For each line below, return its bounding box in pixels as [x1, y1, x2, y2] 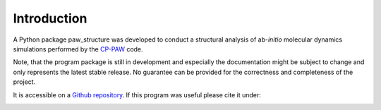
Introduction [13, 11, 87, 26]
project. [13, 78, 36, 86]
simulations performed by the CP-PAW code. [13, 44, 144, 53]
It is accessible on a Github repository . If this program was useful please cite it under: [13, 90, 261, 99]
